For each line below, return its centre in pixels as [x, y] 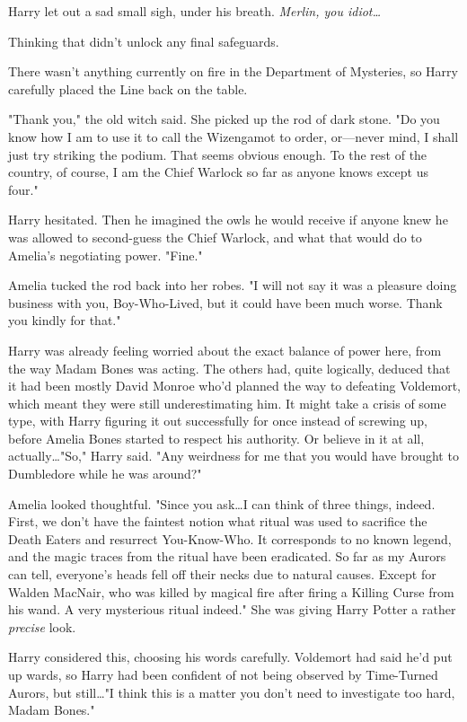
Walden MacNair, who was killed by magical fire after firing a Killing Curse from [231, 591]
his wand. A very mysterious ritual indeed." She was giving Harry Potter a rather [232, 609]
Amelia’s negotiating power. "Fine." [106, 255]
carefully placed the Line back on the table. [128, 88]
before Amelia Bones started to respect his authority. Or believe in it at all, [216, 438]
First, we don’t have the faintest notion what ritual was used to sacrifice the [218, 521]
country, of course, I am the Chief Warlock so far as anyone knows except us [218, 172]
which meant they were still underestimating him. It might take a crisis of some [227, 403]
